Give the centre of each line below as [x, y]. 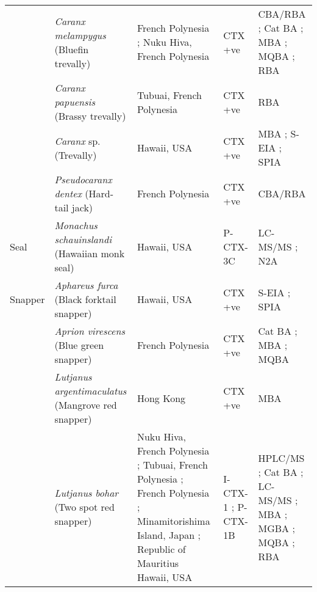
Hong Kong [161, 398]
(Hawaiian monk [90, 253]
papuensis [75, 102]
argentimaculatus [91, 391]
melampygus [80, 35]
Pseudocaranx [83, 179]
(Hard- [99, 193]
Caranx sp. [77, 141]
